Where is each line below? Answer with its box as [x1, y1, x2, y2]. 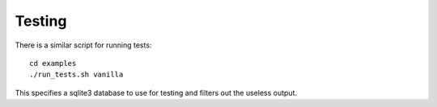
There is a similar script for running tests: [15, 40, 152, 50]
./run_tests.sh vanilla [29, 70, 124, 80]
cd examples [29, 59, 77, 68]
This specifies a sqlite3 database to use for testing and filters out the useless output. [15, 88, 297, 97]
